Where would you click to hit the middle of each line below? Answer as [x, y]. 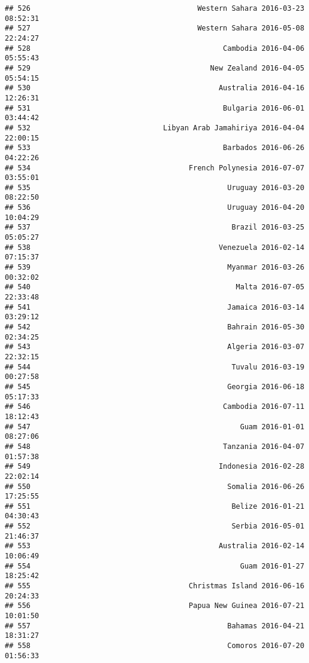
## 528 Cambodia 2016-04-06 [155, 48]
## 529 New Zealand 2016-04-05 [155, 68]
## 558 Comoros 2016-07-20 [155, 646]
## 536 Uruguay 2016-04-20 [155, 208]
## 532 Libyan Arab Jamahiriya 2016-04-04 [155, 128]
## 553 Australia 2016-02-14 [155, 546]
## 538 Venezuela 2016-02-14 [155, 247]
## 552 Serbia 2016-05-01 [155, 526]
